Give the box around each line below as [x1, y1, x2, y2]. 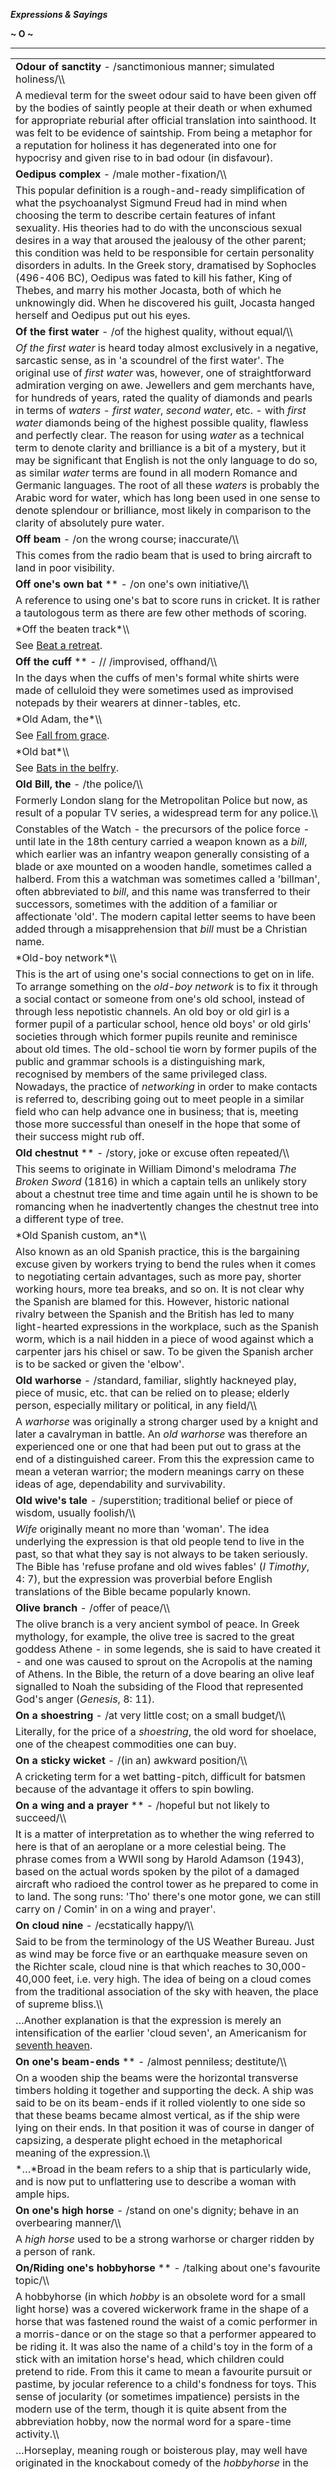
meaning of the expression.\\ [15, 2146, 150, 2159]
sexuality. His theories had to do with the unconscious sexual [15, 221, 303, 234]
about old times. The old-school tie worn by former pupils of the [15, 1042, 318, 1056]
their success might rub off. [15, 1130, 145, 1143]
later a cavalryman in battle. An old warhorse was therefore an [15, 1427, 308, 1441]
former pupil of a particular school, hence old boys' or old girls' [15, 1017, 312, 1031]
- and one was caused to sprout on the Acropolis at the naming [15, 1655, 313, 1668]
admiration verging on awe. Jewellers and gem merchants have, [15, 379, 315, 392]
